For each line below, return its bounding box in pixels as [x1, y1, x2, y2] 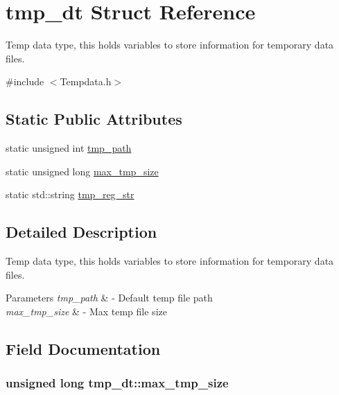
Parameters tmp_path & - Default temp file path [6, 290, 213, 305]
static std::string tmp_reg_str [6, 187, 134, 202]
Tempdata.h [60, 74, 112, 89]
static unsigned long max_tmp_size [6, 164, 159, 178]
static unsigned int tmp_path [6, 141, 132, 155]
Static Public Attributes [6, 108, 182, 130]
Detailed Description [6, 221, 157, 243]
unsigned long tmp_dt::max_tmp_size [6, 374, 229, 392]
